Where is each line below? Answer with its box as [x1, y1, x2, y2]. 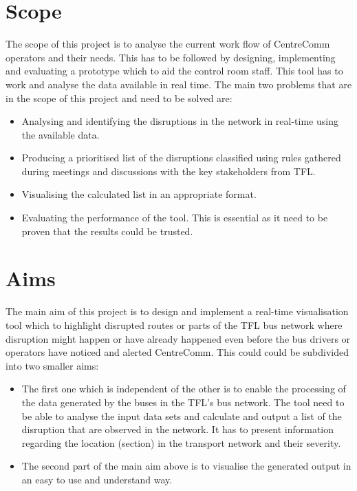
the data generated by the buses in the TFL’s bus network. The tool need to [21, 394, 345, 409]
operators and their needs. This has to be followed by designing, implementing [6, 50, 336, 64]
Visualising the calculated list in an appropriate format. [21, 187, 257, 201]
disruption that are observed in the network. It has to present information [21, 422, 334, 437]
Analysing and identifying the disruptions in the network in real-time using [21, 114, 338, 128]
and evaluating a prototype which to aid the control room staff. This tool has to [6, 63, 343, 78]
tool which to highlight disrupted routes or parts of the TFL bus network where [6, 317, 343, 332]
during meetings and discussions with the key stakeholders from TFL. [21, 163, 316, 178]
